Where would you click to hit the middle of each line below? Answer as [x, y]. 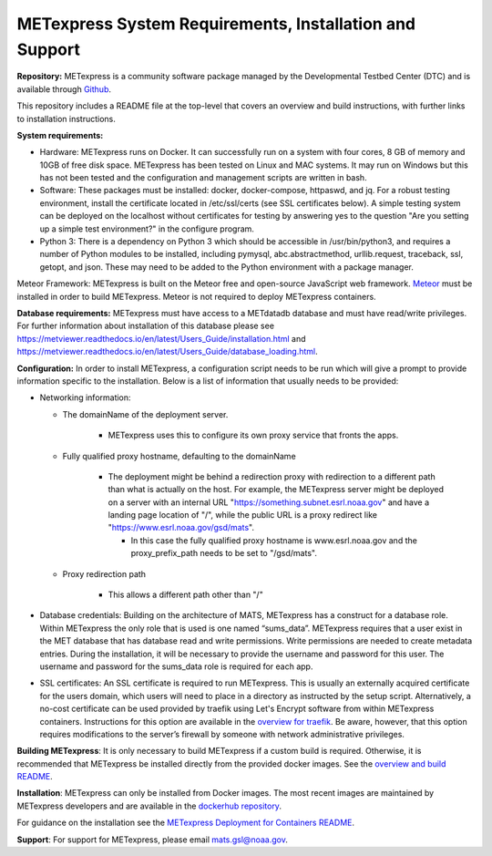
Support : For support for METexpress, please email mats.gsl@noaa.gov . [153, 840]
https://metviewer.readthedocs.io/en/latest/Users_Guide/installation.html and [161, 338]
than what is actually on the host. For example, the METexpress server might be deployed [276, 490]
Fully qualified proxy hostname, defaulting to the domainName [179, 456]
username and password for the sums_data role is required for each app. [176, 666]
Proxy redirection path [104, 573]
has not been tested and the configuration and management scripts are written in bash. [204, 178]
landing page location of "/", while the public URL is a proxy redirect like [243, 515]
